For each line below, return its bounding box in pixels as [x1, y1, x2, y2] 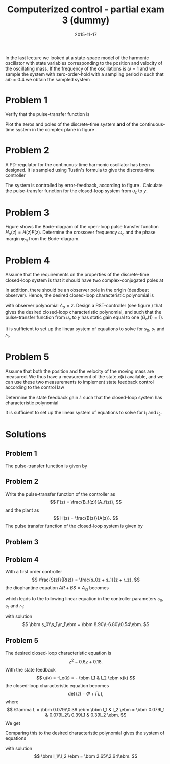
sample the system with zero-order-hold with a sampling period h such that [5, 71, 164, 77]
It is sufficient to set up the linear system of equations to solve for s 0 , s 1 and [5, 326, 165, 333]
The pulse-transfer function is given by [5, 462, 88, 469]
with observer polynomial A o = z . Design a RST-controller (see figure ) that [5, 303, 162, 310]
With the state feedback [5, 666, 56, 673]
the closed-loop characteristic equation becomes [5, 682, 109, 688]
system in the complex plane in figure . [15, 126, 97, 132]
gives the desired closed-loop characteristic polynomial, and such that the [5, 309, 162, 315]
